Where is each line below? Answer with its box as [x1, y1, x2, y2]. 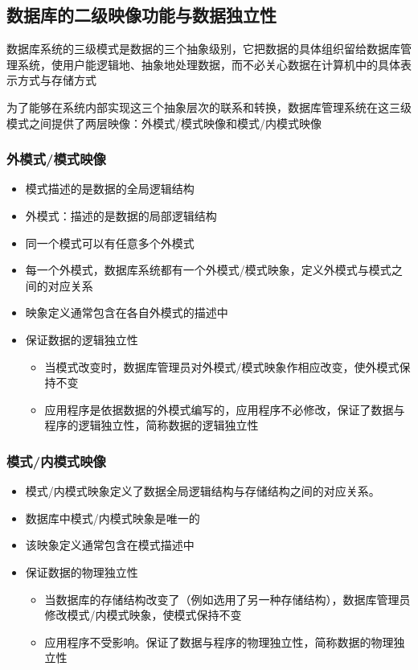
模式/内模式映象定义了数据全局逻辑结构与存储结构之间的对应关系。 [25, 483, 380, 499]
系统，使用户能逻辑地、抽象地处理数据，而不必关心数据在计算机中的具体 [17, 55, 400, 72]
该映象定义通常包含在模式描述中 [25, 536, 195, 553]
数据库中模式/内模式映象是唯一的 [25, 509, 200, 526]
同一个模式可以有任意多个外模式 [25, 234, 195, 251]
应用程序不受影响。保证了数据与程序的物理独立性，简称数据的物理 [44, 633, 394, 650]
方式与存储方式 [17, 72, 96, 88]
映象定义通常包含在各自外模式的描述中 [25, 304, 228, 321]
